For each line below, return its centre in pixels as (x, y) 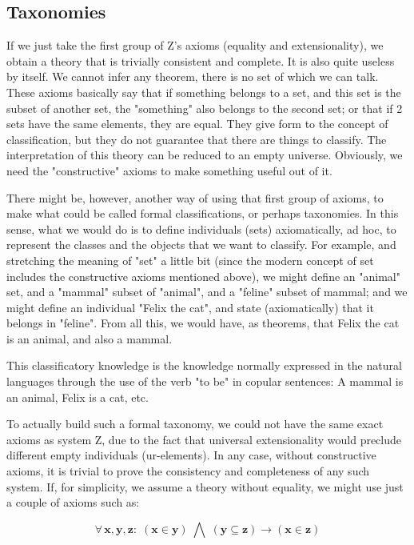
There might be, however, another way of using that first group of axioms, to (195, 197)
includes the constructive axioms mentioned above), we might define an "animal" (203, 276)
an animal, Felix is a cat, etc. (78, 397)
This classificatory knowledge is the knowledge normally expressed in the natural (204, 365)
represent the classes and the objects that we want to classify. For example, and (201, 244)
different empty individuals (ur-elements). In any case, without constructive (191, 455)
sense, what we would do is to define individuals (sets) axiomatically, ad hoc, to (201, 228)
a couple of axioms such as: (73, 502)
